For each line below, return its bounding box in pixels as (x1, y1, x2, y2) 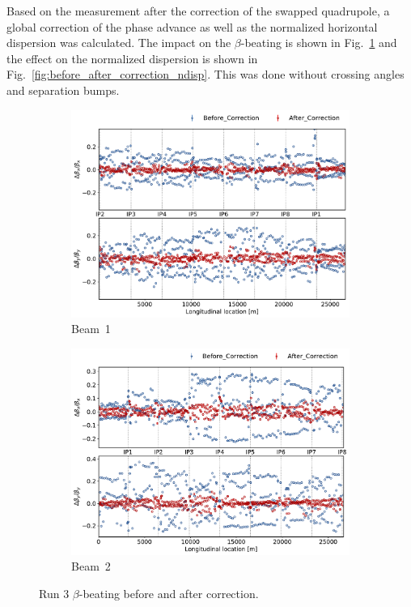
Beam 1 (71, 320, 111, 337)
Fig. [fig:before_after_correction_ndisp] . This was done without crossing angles (6, 66, 405, 83)
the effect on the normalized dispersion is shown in (6, 49, 258, 66)
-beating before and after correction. (78, 584, 259, 601)
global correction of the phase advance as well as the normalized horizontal (6, 18, 378, 35)
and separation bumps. (6, 81, 120, 98)
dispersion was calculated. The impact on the (6, 34, 231, 51)
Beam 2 (71, 558, 111, 575)
